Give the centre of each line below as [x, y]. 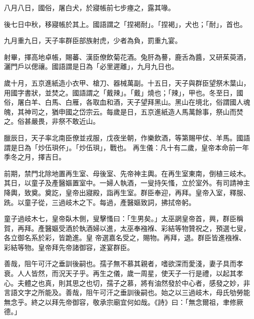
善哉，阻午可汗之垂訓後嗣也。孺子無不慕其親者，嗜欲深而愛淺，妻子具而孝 [124, 263]
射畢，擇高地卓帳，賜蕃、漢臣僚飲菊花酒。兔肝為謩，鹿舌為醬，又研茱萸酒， [127, 57]
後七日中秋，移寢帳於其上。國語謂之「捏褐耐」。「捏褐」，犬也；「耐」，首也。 [125, 24]
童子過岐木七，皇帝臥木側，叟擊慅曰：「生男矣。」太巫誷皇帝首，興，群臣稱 [124, 218]
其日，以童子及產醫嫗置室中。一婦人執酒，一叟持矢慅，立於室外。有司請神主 [127, 183]
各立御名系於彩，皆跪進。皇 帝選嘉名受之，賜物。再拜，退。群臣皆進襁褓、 [125, 238]
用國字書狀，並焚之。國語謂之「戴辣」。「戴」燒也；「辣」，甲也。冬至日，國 [124, 92]
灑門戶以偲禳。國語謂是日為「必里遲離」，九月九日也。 [91, 66]
